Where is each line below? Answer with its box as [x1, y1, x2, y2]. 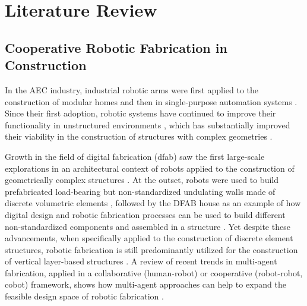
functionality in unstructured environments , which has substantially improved [5, 118, 290, 131]
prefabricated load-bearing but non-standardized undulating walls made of [5, 185, 276, 197]
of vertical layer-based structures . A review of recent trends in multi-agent [5, 255, 277, 267]
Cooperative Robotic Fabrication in [5, 38, 227, 56]
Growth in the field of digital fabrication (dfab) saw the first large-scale [5, 150, 265, 162]
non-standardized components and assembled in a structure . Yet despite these [5, 220, 290, 232]
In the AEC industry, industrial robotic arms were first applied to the [5, 83, 258, 96]
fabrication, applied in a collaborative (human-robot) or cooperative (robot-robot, [5, 266, 303, 279]
